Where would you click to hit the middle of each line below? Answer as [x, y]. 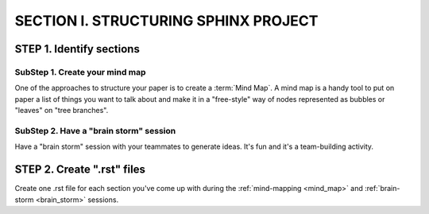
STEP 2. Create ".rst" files [80, 170]
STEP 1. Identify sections [77, 49]
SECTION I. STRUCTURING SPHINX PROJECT [166, 21]
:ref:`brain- [382, 189]
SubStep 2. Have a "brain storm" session [95, 130]
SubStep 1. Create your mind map [80, 72]
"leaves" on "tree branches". [62, 111]
